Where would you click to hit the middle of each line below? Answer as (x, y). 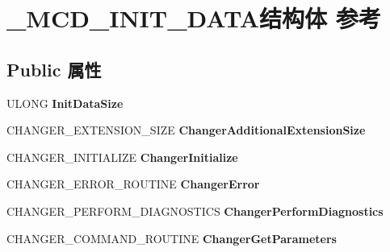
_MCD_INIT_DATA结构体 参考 (194, 18)
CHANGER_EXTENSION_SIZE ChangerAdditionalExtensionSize (186, 130)
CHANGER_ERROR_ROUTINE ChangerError (133, 184)
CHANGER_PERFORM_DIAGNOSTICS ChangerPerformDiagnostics (195, 211)
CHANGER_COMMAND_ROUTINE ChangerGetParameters (172, 238)
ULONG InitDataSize (65, 103)
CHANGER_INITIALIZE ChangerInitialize (122, 157)
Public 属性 (54, 69)
